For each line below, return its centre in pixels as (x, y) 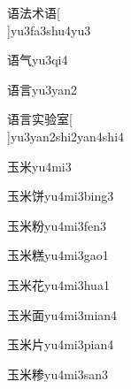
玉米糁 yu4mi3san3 (58, 374)
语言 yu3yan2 (42, 89)
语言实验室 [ (40, 119)
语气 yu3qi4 (38, 60)
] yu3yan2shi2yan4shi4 (66, 136)
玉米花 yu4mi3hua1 (58, 284)
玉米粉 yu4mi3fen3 (57, 225)
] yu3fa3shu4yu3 (49, 30)
